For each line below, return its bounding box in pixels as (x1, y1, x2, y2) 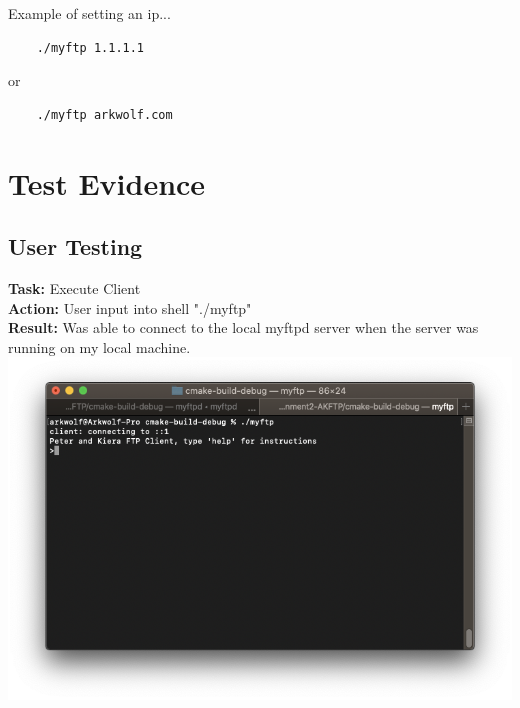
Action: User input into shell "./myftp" (8, 297, 252, 318)
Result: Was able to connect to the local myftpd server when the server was (8, 317, 479, 338)
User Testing (8, 231, 143, 262)
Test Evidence (8, 162, 206, 203)
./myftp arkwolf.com (36, 107, 173, 122)
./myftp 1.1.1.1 (36, 40, 145, 55)
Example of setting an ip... (8, 3, 171, 23)
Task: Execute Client (8, 277, 141, 298)
